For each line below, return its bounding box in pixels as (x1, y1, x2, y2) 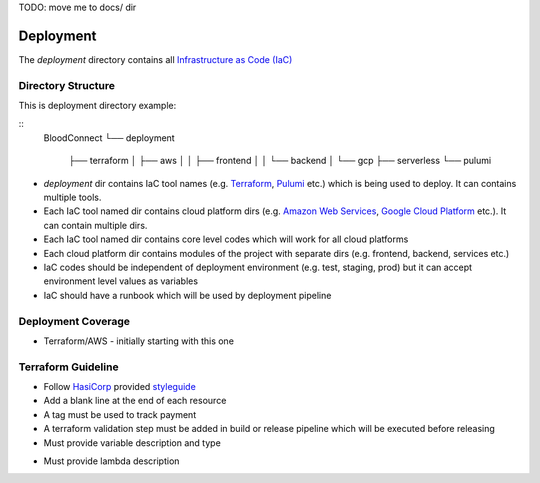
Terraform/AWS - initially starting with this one (43, 335, 235, 347)
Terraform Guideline (18, 360, 119, 374)
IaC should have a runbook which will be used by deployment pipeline (43, 289, 332, 301)
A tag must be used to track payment (43, 408, 197, 420)
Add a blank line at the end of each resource (43, 395, 227, 407)
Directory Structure (18, 78, 115, 92)
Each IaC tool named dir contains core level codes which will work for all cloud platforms (43, 233, 409, 245)
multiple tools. (43, 191, 102, 203)
